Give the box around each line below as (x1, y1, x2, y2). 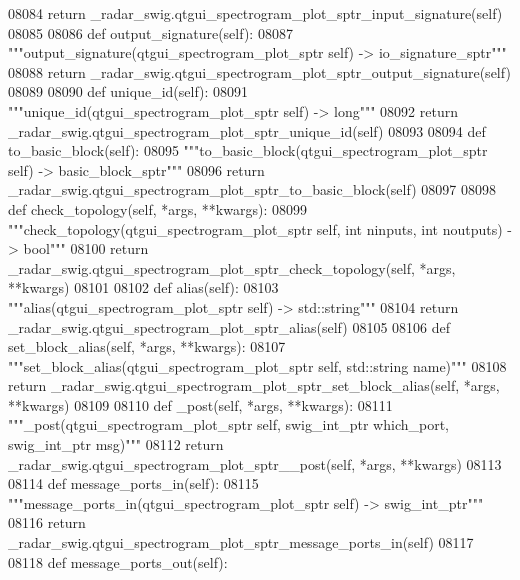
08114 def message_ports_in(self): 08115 (8, 473, 259, 494)
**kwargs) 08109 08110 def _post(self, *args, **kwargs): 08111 (8, 394, 393, 415)
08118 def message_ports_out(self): (8, 551, 228, 572)
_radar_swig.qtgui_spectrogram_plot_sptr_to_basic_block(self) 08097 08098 (8, 179, 496, 200)
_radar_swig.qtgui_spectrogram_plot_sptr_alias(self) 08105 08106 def (8, 316, 451, 337)
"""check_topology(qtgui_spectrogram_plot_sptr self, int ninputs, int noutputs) (8, 218, 503, 239)
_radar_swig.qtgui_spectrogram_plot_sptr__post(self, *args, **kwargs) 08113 (8, 453, 502, 474)
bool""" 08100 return (23, 238, 149, 259)
